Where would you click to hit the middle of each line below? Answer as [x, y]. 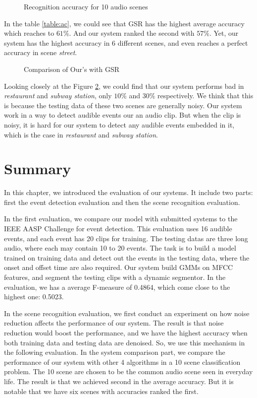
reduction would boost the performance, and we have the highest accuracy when [126, 332]
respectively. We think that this [206, 96]
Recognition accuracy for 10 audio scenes [86, 6]
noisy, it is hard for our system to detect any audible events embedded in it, [119, 124]
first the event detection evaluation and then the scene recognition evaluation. [122, 202]
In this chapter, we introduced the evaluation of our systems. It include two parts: [128, 192]
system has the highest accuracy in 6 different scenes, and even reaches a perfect [126, 42]
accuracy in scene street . [41, 52]
